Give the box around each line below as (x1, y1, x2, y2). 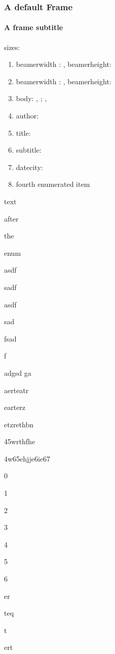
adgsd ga (4, 367, 31, 378)
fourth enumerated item (16, 179, 90, 189)
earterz (4, 402, 26, 413)
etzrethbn (4, 419, 33, 429)
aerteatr (4, 384, 29, 395)
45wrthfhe (4, 436, 35, 447)
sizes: (4, 41, 20, 52)
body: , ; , (16, 93, 47, 104)
